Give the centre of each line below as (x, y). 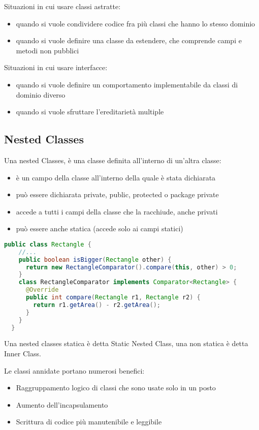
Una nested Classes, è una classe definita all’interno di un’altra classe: (113, 160)
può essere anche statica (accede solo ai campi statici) (100, 228)
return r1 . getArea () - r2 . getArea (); (97, 305)
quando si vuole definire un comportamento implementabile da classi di (127, 84)
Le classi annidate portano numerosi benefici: (74, 370)
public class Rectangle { (48, 244)
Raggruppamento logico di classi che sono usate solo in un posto (116, 388)
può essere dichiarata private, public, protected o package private (117, 194)
